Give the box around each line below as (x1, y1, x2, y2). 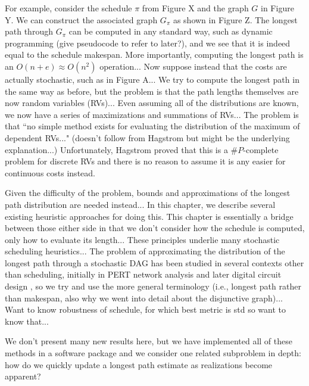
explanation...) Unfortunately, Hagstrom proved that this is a (5, 143, 228, 155)
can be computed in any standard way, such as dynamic (68, 25, 273, 38)
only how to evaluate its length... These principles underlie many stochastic (5, 233, 280, 245)
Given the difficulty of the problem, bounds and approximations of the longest (5, 186, 291, 199)
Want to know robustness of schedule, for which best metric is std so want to (5, 303, 286, 316)
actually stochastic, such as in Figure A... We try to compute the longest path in (5, 73, 299, 85)
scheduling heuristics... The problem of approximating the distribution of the (5, 245, 285, 257)
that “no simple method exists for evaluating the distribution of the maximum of (5, 120, 300, 132)
